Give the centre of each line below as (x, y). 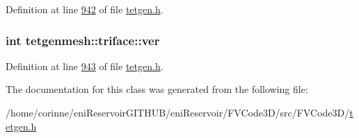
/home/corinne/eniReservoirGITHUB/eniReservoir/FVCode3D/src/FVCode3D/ (178, 112)
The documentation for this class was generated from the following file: (157, 89)
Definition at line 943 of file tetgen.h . (85, 66)
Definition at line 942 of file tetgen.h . (85, 9)
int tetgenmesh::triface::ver (83, 40)
